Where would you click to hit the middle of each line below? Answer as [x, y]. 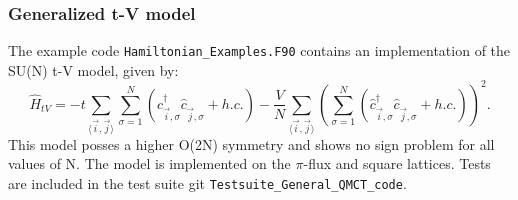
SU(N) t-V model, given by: [93, 69]
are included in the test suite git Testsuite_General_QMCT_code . [207, 183]
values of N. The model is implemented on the [149, 163]
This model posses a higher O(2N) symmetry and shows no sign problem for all [251, 143]
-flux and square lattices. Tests [397, 163]
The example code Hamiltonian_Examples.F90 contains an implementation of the [259, 50]
